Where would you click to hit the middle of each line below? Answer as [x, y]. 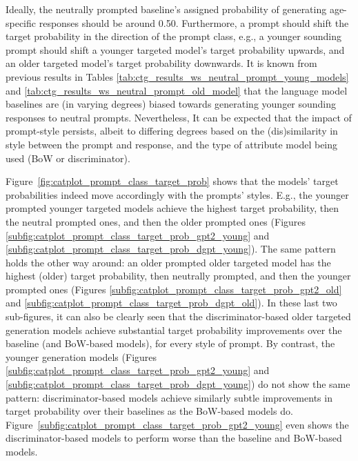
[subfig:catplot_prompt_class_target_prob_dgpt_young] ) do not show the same [178, 384]
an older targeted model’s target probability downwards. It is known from [161, 63]
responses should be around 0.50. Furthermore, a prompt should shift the [194, 22]
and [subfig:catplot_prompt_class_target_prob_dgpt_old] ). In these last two [171, 303]
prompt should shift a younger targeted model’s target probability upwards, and [175, 49]
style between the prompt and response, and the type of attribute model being [172, 144]
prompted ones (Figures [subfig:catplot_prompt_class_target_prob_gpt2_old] [174, 289]
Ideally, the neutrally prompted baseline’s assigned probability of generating [166, 9]
